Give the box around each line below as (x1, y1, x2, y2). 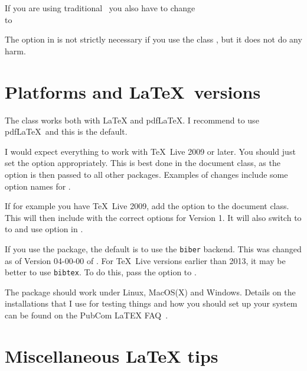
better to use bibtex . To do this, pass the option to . (5, 266, 197, 278)
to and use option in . (5, 223, 83, 235)
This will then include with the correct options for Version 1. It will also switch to (5, 211, 302, 223)
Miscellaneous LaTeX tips (5, 343, 218, 367)
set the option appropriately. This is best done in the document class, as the (5, 157, 280, 169)
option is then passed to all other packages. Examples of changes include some (5, 168, 288, 180)
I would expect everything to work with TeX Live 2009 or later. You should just (5, 145, 296, 157)
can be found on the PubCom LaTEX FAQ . (5, 309, 168, 321)
